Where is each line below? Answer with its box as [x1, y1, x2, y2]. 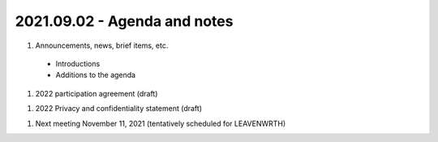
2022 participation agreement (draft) [35, 88, 158, 98]
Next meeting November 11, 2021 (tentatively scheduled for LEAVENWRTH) [35, 118, 286, 128]
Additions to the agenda [55, 70, 136, 80]
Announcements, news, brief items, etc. [35, 41, 169, 50]
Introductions [55, 58, 101, 68]
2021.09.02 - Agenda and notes [15, 12, 234, 30]
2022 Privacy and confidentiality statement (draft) [35, 104, 203, 114]
